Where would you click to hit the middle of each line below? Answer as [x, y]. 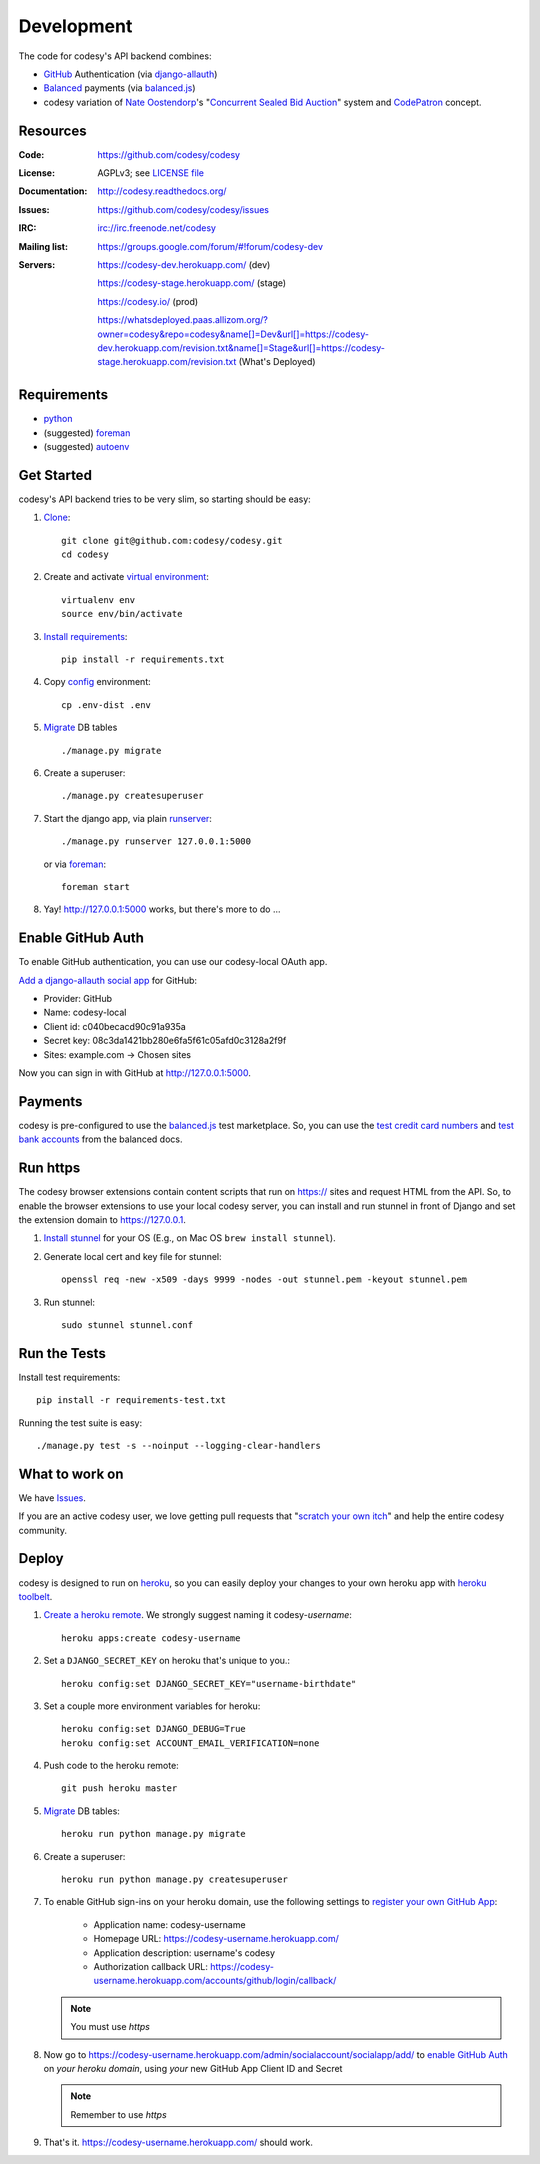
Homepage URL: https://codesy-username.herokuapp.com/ [216, 1939]
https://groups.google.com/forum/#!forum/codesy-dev [210, 246]
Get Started [55, 475]
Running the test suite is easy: [80, 1422]
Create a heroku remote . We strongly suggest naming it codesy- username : [197, 1615]
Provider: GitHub [78, 999]
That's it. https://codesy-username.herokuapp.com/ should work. [178, 2142]
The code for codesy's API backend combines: [115, 56]
